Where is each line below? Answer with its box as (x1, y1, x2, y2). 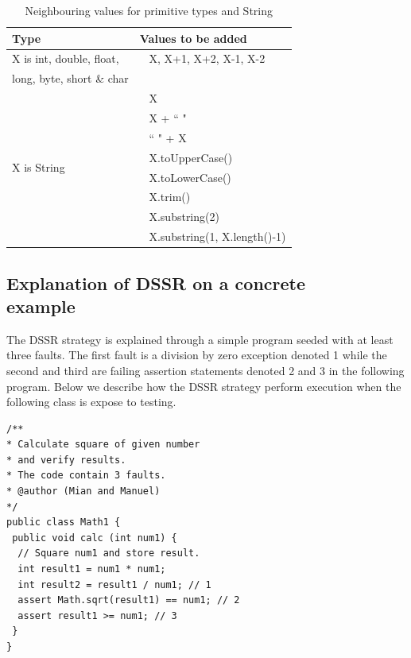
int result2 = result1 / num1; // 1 (17, 579, 211, 590)
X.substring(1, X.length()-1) (149, 228, 286, 245)
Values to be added (139, 29, 247, 46)
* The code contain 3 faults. (6, 470, 166, 482)
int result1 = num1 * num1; (17, 563, 166, 575)
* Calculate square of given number (6, 439, 200, 451)
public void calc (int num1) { (12, 532, 177, 544)
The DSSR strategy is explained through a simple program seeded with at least (6, 331, 394, 347)
